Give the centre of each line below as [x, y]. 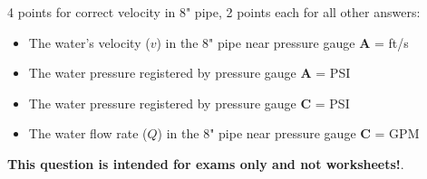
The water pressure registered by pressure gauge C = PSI [189, 103]
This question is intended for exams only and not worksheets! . [206, 163]
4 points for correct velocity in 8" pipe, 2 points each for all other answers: [214, 12]
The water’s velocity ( [89, 42]
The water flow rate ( [88, 133]
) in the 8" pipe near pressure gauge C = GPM [288, 133]
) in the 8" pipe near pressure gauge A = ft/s [282, 42]
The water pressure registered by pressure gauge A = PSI [189, 73]
